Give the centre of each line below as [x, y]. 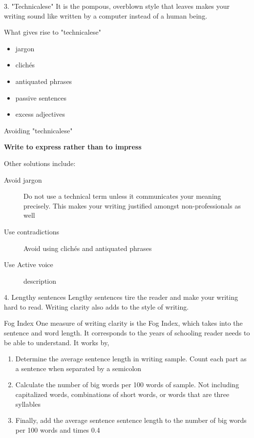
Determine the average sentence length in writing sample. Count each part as [131, 359]
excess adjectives [40, 114]
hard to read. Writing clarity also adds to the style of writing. [96, 306]
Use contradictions [32, 231]
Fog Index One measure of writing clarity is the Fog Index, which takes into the [123, 323]
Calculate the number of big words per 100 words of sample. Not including [127, 385]
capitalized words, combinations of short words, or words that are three [122, 394]
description [40, 281]
